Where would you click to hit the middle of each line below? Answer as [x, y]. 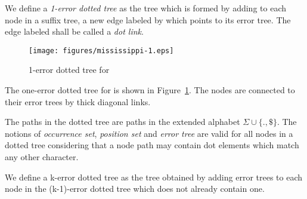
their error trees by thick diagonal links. [78, 101]
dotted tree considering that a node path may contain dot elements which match [152, 145]
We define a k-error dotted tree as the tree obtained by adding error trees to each [154, 177]
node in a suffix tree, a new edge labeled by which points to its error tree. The [148, 19]
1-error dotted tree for [69, 70]
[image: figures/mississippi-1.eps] [101, 50]
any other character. [42, 157]
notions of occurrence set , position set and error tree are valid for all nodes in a [149, 133]
